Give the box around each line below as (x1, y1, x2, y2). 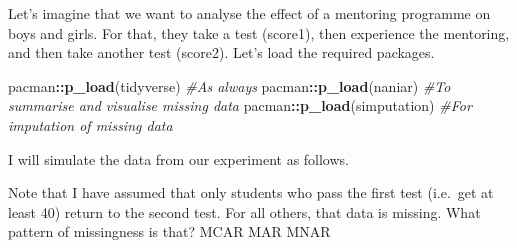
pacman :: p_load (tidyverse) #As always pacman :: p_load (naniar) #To (8, 75, 451, 96)
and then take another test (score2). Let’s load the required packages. (8, 42, 435, 63)
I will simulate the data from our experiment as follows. (8, 148, 349, 169)
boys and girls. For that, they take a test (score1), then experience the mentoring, (8, 22, 510, 43)
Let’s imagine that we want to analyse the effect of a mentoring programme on (8, 3, 491, 23)
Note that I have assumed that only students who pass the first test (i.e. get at (8, 182, 494, 203)
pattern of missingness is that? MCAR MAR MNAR (8, 221, 331, 242)
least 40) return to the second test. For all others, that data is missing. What (8, 201, 481, 222)
